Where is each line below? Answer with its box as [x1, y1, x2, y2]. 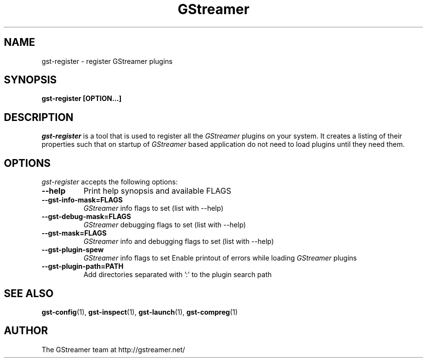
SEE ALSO [4, 287, 54, 300]
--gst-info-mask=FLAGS [41, 196, 123, 204]
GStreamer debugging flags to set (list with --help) [83, 221, 246, 229]
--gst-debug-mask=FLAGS [41, 212, 131, 221]
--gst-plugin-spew [41, 245, 104, 254]
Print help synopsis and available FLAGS [83, 186, 232, 196]
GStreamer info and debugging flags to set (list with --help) [83, 237, 274, 246]
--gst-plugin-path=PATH [41, 262, 124, 271]
